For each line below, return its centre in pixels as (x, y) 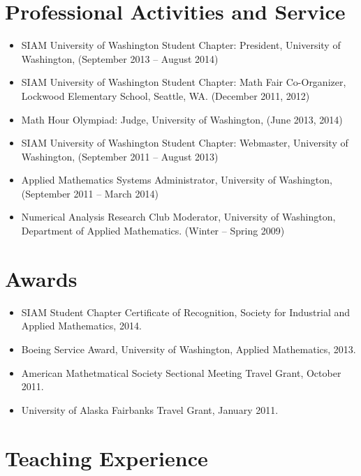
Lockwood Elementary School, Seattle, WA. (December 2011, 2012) (165, 95)
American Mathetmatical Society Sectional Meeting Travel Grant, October (181, 372)
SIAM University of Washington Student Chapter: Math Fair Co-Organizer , (184, 82)
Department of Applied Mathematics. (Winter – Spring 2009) (153, 231)
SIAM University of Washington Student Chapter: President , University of (181, 45)
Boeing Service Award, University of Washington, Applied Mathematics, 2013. (189, 349)
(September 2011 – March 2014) (90, 193)
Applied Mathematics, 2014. (81, 326)
